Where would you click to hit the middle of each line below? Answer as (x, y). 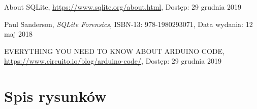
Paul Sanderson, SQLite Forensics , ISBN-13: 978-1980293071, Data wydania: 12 (128, 24)
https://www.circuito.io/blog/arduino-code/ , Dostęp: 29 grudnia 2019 (113, 61)
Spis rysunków (55, 96)
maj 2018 (18, 34)
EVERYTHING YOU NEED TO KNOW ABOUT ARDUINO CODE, (114, 51)
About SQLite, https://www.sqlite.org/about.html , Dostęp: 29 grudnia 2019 (123, 7)
